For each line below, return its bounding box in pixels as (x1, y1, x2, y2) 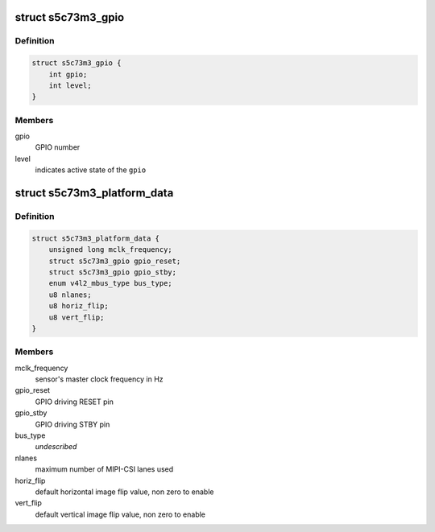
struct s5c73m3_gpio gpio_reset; (48, 256, 181, 266)
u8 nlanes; (48, 290, 92, 299)
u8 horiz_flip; (48, 302, 109, 311)
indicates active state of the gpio (35, 165, 147, 175)
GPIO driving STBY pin (35, 419, 110, 429)
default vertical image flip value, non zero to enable (35, 509, 205, 519)
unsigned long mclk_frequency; (48, 245, 172, 254)
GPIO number (35, 142, 81, 152)
